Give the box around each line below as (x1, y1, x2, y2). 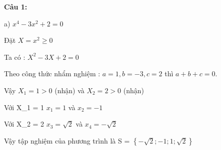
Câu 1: (4, 1, 27, 11)
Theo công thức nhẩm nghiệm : (4, 68, 100, 79)
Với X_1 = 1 (4, 102, 44, 112)
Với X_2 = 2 (4, 119, 44, 129)
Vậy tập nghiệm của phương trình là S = (4, 135, 130, 146)
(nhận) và (54, 85, 84, 95)
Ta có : (4, 51, 25, 62)
